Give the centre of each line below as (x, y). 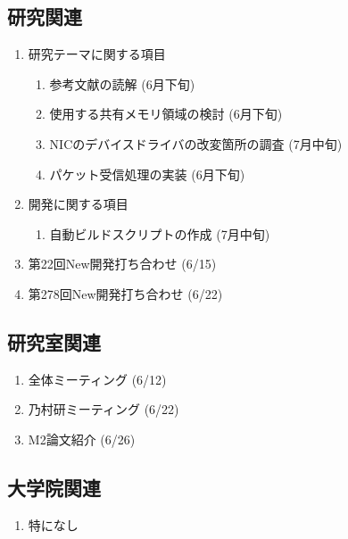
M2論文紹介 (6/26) (82, 439)
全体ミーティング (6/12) (97, 379)
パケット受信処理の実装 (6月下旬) (147, 174)
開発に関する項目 (78, 204)
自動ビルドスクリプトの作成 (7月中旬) (160, 233)
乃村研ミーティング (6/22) (104, 409)
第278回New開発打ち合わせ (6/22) (125, 293)
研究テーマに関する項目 (97, 54)
